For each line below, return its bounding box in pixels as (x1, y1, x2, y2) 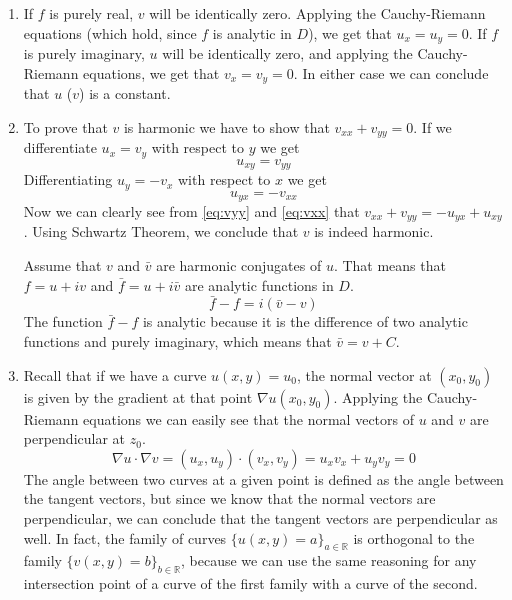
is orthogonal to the (353, 527, 475, 548)
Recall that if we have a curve (23, 364, 207, 385)
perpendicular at (23, 428, 126, 449)
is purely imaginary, (23, 43, 145, 64)
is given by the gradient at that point (23, 386, 253, 407)
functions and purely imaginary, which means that (23, 331, 332, 351)
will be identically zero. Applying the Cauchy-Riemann (149, 3, 486, 23)
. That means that (333, 255, 446, 275)
